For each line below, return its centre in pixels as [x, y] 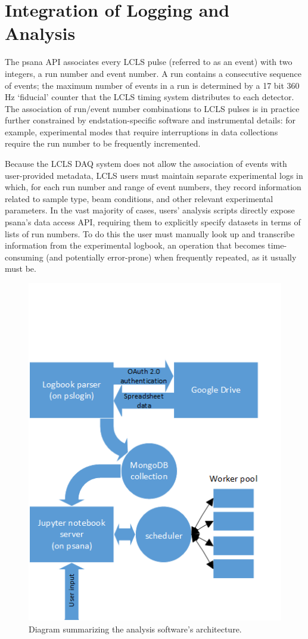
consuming [24, 257]
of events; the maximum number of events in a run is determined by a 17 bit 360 [152, 85]
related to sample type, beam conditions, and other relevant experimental [139, 198]
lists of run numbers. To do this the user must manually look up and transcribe [150, 233]
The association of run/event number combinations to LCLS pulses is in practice [152, 108]
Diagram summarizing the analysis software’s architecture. [135, 629]
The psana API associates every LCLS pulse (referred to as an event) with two [149, 62]
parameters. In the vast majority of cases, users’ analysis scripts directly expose [150, 210]
